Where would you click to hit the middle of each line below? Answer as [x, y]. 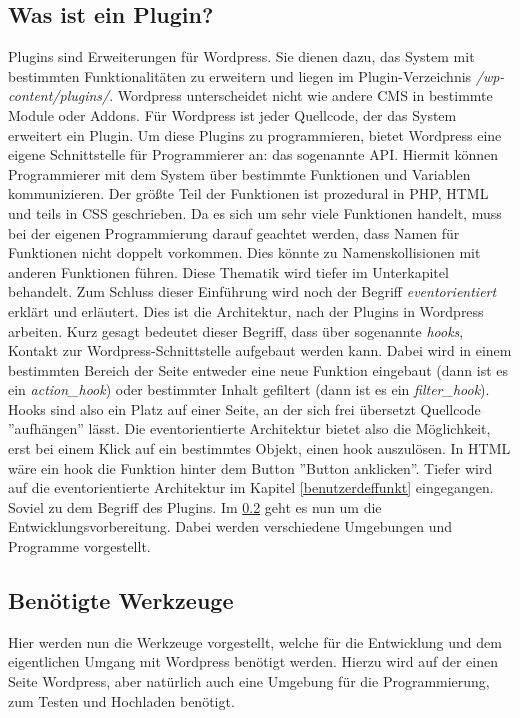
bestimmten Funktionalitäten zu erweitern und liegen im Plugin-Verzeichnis [240, 75]
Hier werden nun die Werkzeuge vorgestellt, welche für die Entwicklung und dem [255, 641]
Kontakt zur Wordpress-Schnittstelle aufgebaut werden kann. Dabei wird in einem [260, 350]
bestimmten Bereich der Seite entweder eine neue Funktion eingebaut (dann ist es [258, 369]
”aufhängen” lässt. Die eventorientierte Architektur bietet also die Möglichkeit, [249, 428]
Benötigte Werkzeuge [121, 600]
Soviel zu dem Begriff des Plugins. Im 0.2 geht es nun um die [195, 506]
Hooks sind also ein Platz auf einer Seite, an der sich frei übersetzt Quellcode [244, 408]
